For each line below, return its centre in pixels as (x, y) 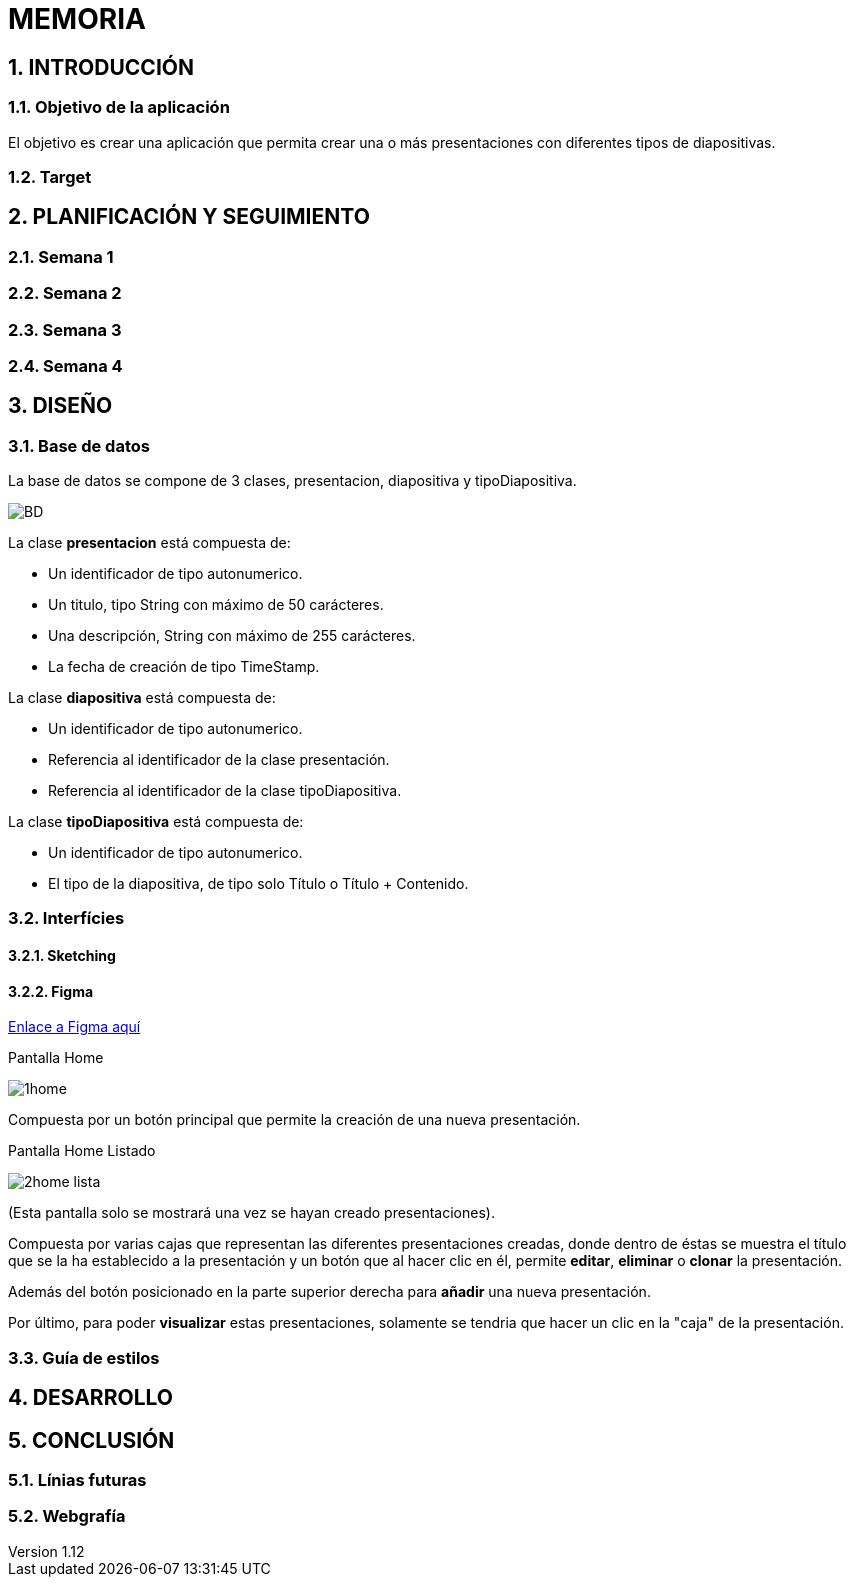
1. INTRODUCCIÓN (101, 67)
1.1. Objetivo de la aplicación (119, 107)
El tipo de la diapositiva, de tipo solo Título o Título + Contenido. (258, 884)
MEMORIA (77, 19)
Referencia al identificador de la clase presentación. (219, 760)
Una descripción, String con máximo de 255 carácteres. (232, 636)
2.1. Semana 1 (61, 256)
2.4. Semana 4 (65, 365)
